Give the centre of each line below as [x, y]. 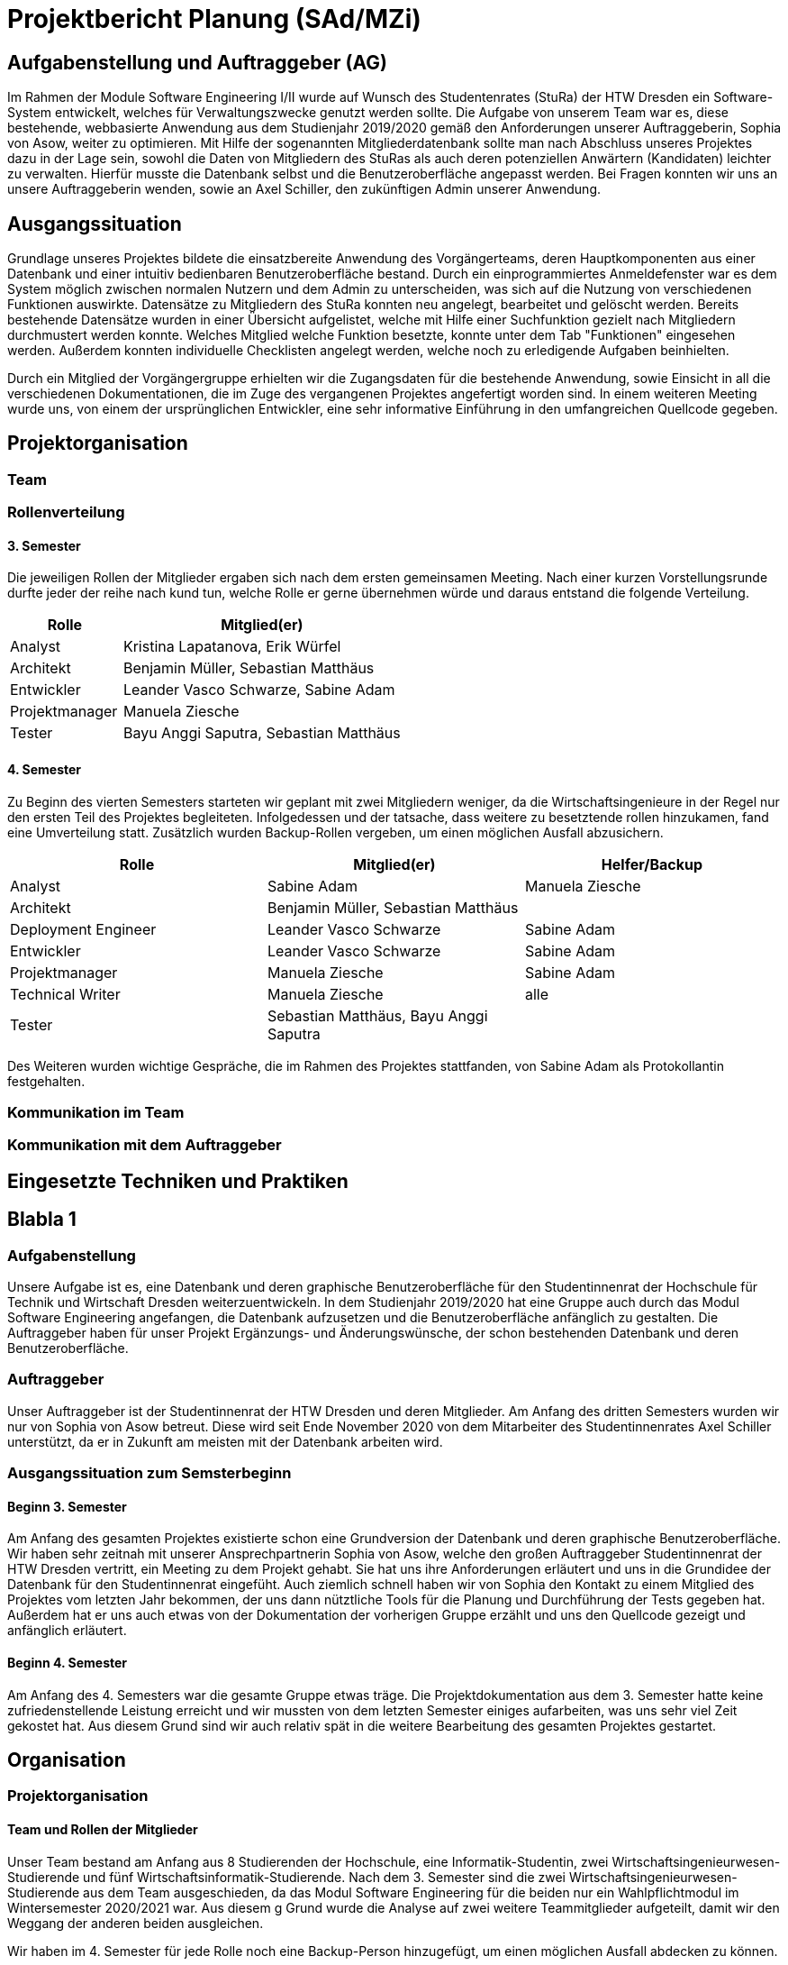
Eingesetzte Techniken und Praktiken [178, 1181]
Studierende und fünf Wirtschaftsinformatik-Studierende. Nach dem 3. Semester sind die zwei [286, 1877]
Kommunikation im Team [96, 1113]
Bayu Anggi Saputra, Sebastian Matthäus [262, 733]
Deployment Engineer [83, 929]
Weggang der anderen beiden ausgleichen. [136, 1923]
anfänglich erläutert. [67, 1631]
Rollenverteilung [66, 512]
